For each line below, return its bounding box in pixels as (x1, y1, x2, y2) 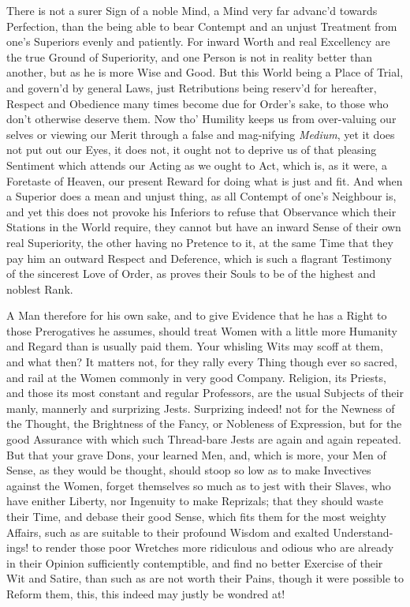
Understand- (333, 523, 393, 540)
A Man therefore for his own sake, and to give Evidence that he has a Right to (6, 307, 387, 324)
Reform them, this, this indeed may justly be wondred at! (6, 585, 285, 601)
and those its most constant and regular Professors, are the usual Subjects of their (6, 384, 404, 401)
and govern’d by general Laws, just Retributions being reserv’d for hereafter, (6, 79, 377, 96)
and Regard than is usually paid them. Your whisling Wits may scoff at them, (6, 338, 383, 354)
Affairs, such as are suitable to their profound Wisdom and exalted (6, 523, 330, 540)
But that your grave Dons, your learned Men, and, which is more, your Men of (6, 446, 386, 463)
